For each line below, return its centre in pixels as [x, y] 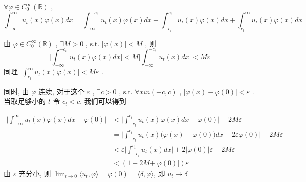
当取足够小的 [25, 101]
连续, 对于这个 [62, 91]
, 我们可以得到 [103, 101]
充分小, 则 [35, 173]
